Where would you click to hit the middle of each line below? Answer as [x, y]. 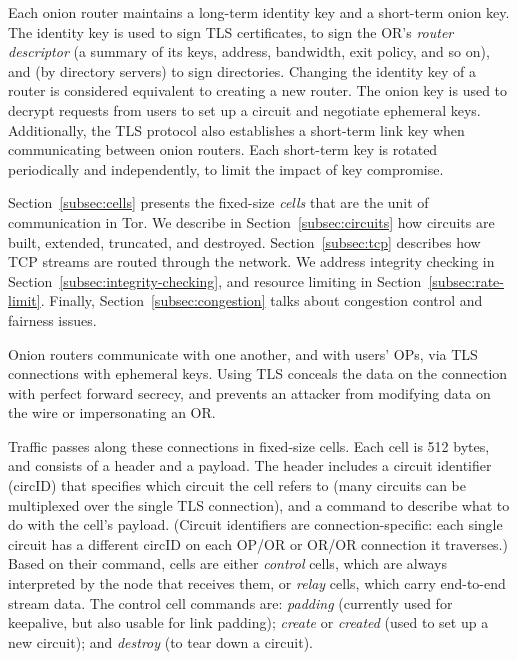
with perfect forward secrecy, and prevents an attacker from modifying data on [249, 392]
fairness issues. [52, 319]
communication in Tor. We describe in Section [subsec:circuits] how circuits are [251, 221]
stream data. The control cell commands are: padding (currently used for [230, 602]
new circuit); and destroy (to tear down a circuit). [160, 641]
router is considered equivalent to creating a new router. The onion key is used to [258, 90]
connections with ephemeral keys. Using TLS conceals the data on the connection [258, 373]
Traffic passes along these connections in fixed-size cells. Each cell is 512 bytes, [249, 445]
